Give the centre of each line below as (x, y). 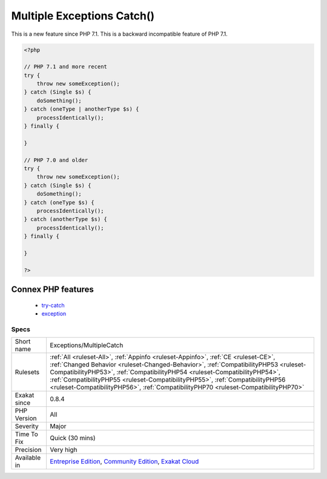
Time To (27, 434)
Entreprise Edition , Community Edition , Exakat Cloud (124, 461)
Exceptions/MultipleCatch (87, 345)
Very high (64, 450)
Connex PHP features (52, 290)
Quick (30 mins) (73, 438)
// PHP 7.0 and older (56, 160)
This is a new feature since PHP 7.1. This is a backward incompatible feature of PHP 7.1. (120, 34)
